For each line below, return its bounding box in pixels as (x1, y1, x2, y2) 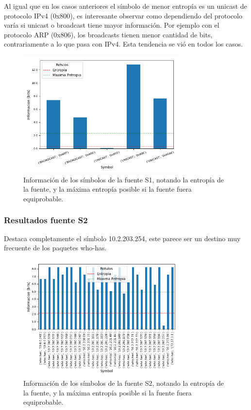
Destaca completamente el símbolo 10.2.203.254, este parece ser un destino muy (4, 233, 241, 243)
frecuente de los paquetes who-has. (4, 243, 107, 253)
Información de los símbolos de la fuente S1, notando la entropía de (23, 174, 224, 184)
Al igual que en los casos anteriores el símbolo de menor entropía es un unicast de (4, 1, 247, 11)
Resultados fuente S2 (4, 214, 88, 226)
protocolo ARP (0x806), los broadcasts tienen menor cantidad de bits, (4, 29, 213, 39)
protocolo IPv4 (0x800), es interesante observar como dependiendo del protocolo (4, 10, 243, 20)
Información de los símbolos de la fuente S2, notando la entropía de (23, 378, 224, 388)
